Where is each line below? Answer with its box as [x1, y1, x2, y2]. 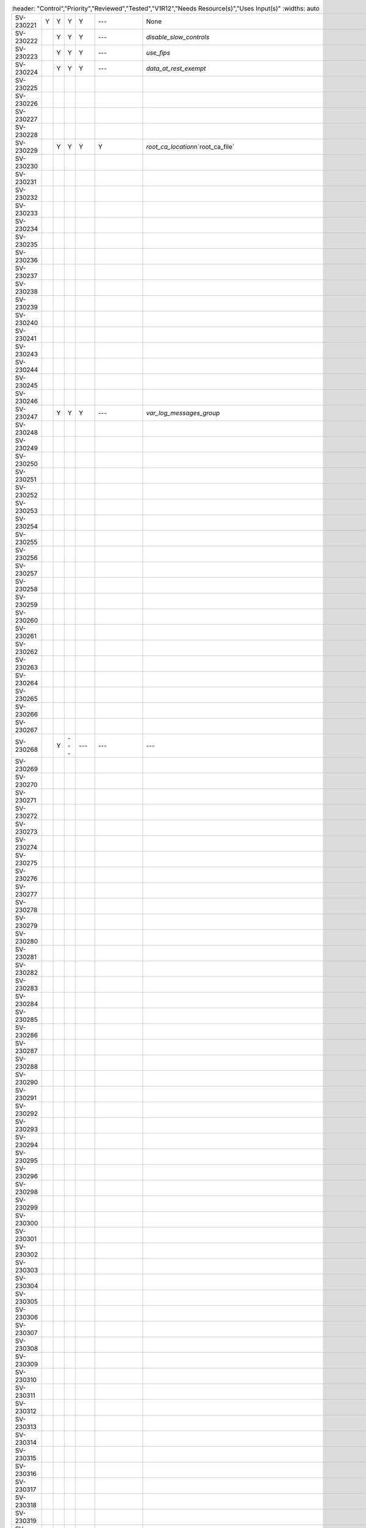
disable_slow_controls [146, 33, 210, 42]
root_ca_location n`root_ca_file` [146, 142, 235, 151]
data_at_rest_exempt [146, 64, 206, 73]
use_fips [146, 49, 171, 57]
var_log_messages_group [146, 409, 220, 417]
